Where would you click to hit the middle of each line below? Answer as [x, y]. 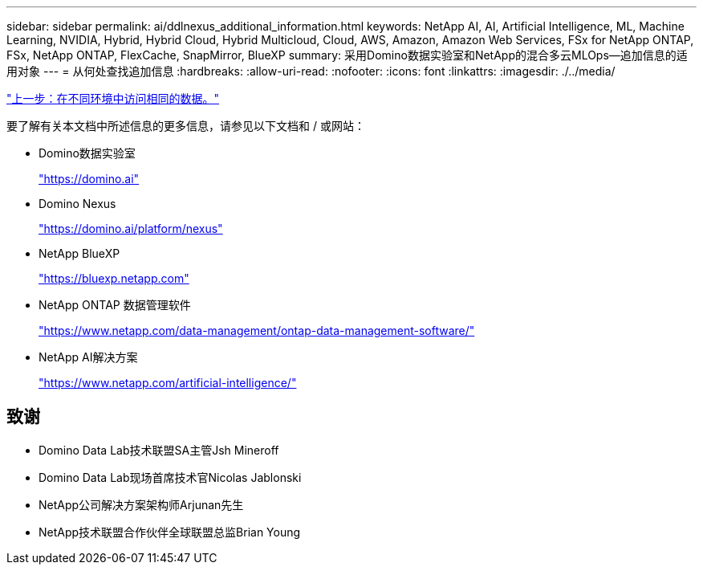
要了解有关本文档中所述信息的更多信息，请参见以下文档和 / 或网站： [186, 126]
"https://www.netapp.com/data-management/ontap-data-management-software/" [257, 330]
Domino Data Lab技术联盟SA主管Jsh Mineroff [159, 450]
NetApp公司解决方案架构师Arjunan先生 [141, 504]
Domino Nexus [77, 204]
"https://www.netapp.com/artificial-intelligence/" [168, 383]
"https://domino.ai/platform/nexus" [131, 228]
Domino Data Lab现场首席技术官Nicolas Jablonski [170, 477]
